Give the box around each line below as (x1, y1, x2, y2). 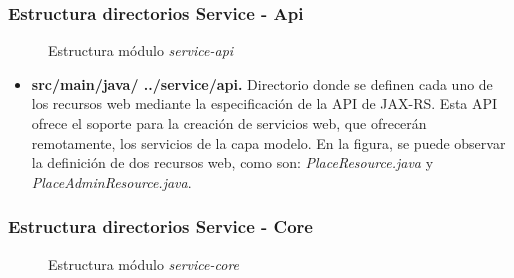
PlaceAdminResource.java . (31, 171, 192, 192)
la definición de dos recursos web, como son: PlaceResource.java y (31, 152, 434, 173)
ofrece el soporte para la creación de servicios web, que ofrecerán (31, 113, 427, 133)
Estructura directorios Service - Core (8, 214, 313, 239)
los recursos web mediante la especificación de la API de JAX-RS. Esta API (31, 93, 498, 114)
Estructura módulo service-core (48, 253, 240, 274)
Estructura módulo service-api (48, 40, 234, 61)
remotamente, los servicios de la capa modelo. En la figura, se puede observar (31, 132, 506, 153)
